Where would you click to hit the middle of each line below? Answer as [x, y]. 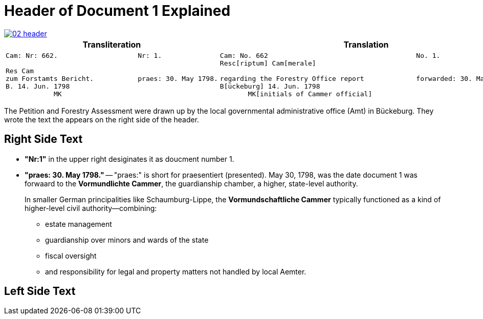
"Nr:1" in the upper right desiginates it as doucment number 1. [129, 159]
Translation [366, 44]
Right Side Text [43, 139]
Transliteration [112, 44]
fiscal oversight [71, 256]
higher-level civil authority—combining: [91, 208]
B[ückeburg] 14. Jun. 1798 [270, 86]
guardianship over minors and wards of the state [127, 240]
